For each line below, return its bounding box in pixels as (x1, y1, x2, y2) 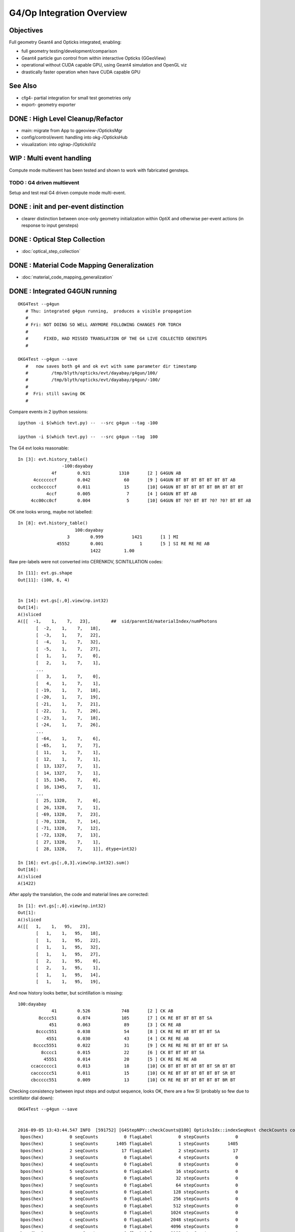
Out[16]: (18, 867, 39, 872)
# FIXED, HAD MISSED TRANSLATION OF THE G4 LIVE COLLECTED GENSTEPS (25, 336, 207, 342)
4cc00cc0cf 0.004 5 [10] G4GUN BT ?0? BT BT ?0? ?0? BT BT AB (30, 498, 251, 504)
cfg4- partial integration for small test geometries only (21, 95, 131, 101)
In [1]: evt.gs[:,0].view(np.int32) (18, 903, 106, 909)
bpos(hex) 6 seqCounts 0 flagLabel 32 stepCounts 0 (20, 1175, 238, 1181)
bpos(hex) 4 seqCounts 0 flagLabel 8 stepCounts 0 (20, 1162, 238, 1167)
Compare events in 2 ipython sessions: (9, 409, 88, 415)
